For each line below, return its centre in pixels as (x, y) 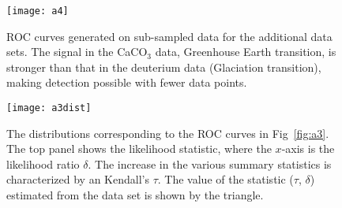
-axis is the (308, 149)
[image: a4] (38, 11)
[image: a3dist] (49, 108)
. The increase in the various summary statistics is (210, 163)
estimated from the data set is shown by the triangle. (135, 195)
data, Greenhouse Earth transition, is (246, 52)
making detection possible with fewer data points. (127, 82)
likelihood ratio (43, 163)
